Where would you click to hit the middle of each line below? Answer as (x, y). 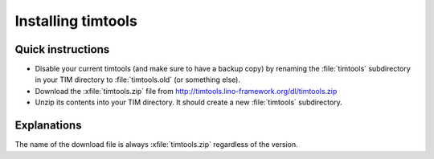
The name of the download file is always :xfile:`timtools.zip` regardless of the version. (157, 145)
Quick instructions (62, 49)
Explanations (48, 126)
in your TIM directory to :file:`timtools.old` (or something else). (138, 79)
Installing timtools (76, 21)
